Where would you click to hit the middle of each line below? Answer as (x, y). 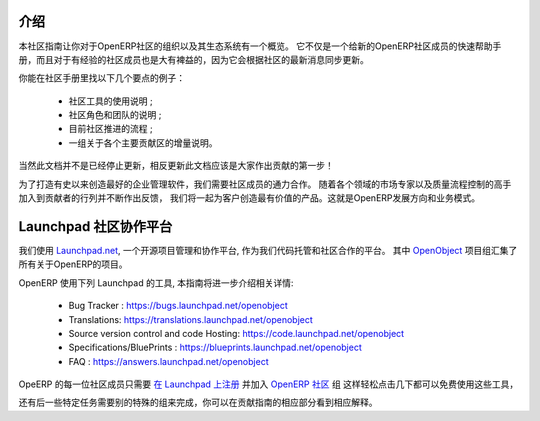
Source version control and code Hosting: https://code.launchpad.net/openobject (236, 333)
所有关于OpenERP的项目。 (73, 264)
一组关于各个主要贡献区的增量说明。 (143, 142)
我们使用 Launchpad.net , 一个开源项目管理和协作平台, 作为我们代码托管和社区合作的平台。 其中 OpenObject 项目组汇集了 (268, 250)
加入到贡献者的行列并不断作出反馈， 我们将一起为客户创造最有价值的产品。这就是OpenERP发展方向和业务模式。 (249, 198)
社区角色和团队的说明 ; (115, 115)
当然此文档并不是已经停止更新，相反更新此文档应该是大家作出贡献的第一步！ (176, 166)
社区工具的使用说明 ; (111, 101)
